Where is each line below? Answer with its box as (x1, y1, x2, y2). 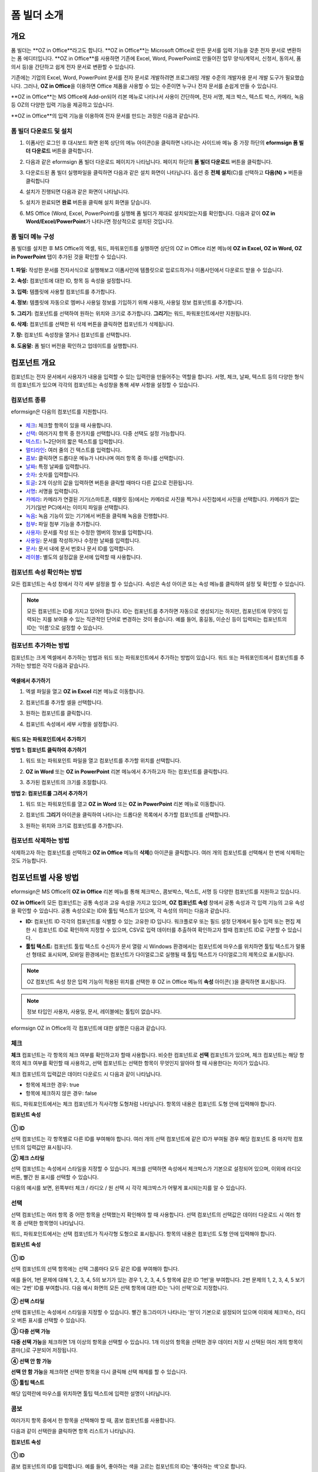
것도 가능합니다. (11, 857, 48, 864)
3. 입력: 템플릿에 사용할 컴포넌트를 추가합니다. (11, 288, 117, 295)
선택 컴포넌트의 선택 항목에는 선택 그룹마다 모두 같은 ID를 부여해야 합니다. (11, 1265, 180, 1272)
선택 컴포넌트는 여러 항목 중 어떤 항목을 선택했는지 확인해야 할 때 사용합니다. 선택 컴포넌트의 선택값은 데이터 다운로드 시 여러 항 (11, 1211, 302, 1218)
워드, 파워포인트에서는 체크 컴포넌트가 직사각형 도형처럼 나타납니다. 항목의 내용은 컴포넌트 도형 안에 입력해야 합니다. (11, 1100, 277, 1107)
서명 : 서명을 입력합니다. (25, 488, 79, 495)
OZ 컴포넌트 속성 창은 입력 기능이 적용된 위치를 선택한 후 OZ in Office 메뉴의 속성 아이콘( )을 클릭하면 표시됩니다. (26, 978, 286, 985)
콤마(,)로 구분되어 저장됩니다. (11, 1347, 78, 1354)
